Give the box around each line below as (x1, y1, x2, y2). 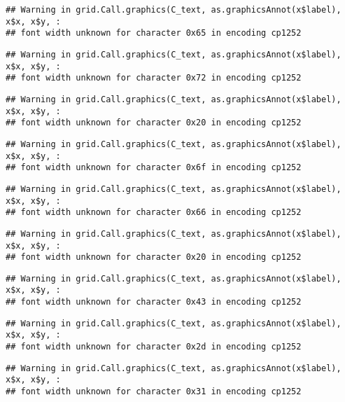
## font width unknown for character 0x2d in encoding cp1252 (6, 342, 302, 352)
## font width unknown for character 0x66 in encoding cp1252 (6, 207, 302, 218)
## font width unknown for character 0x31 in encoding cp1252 (6, 387, 302, 397)
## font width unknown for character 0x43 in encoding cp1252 (6, 297, 302, 307)
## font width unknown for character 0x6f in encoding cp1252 (6, 162, 302, 173)
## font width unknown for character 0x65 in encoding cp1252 (6, 28, 302, 39)
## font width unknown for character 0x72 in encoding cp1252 (6, 73, 302, 83)
